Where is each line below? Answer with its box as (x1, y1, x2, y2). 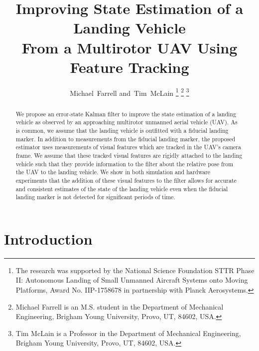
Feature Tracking (70, 56, 189, 77)
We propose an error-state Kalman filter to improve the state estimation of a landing (15, 109, 236, 118)
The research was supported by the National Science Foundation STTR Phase (15, 265, 255, 275)
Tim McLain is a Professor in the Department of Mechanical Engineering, (15, 328, 241, 338)
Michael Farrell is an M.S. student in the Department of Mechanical (15, 301, 224, 312)
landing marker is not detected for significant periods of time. (15, 193, 175, 201)
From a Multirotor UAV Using (21, 37, 238, 57)
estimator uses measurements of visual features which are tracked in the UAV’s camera (15, 143, 241, 151)
